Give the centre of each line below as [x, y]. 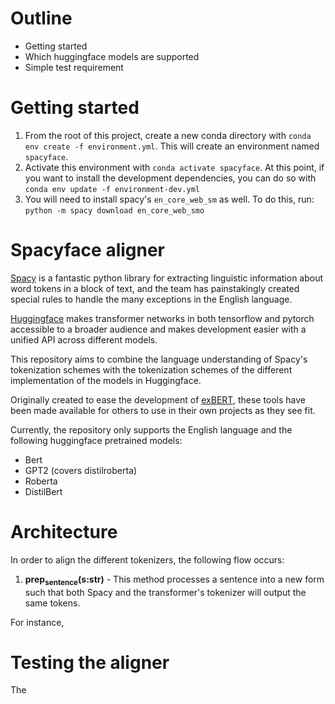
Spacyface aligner [88, 250]
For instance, [37, 622]
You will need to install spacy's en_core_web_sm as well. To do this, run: [169, 199]
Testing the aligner [90, 662]
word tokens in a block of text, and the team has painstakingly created [155, 288]
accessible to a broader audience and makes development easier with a [158, 329]
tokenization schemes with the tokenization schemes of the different [151, 369]
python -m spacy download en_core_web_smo [114, 210]
